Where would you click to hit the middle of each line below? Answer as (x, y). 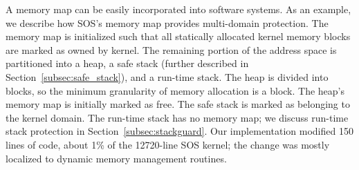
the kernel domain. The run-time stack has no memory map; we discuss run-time (177, 117)
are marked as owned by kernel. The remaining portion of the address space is (171, 49)
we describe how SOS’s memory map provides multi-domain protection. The (167, 22)
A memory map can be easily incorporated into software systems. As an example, (178, 9)
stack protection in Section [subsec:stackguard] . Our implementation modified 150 (179, 131)
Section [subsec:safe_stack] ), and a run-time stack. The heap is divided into (167, 76)
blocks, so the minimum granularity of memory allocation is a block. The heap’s (175, 90)
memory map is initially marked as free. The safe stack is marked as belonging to (178, 104)
